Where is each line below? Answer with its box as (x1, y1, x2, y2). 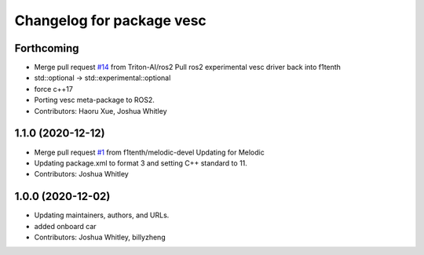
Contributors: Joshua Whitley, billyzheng (34, 232, 166, 242)
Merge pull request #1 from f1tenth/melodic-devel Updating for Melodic (34, 148, 265, 157)
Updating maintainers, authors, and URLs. (34, 210, 170, 220)
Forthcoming (14, 42, 79, 55)
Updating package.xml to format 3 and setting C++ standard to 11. (34, 158, 247, 168)
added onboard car (34, 221, 97, 231)
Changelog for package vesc (14, 12, 207, 29)
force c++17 (34, 84, 74, 93)
